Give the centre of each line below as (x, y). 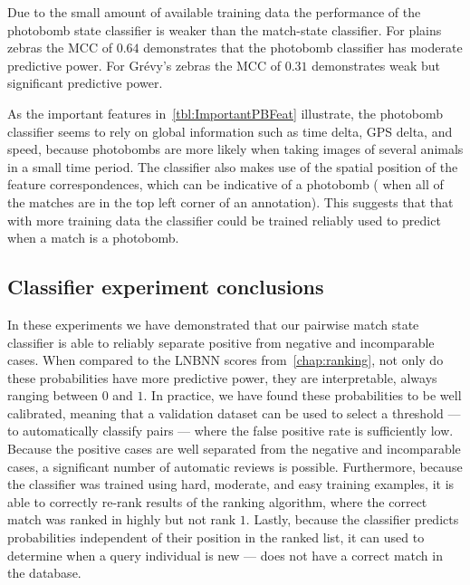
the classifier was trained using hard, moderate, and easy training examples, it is (231, 484)
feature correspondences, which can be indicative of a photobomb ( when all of (225, 184)
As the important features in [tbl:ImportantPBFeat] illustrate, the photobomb (225, 113)
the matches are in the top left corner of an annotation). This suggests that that (230, 201)
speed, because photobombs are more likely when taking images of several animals (235, 149)
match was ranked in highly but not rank (122, 519)
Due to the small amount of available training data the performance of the (214, 12)
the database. (44, 573)
